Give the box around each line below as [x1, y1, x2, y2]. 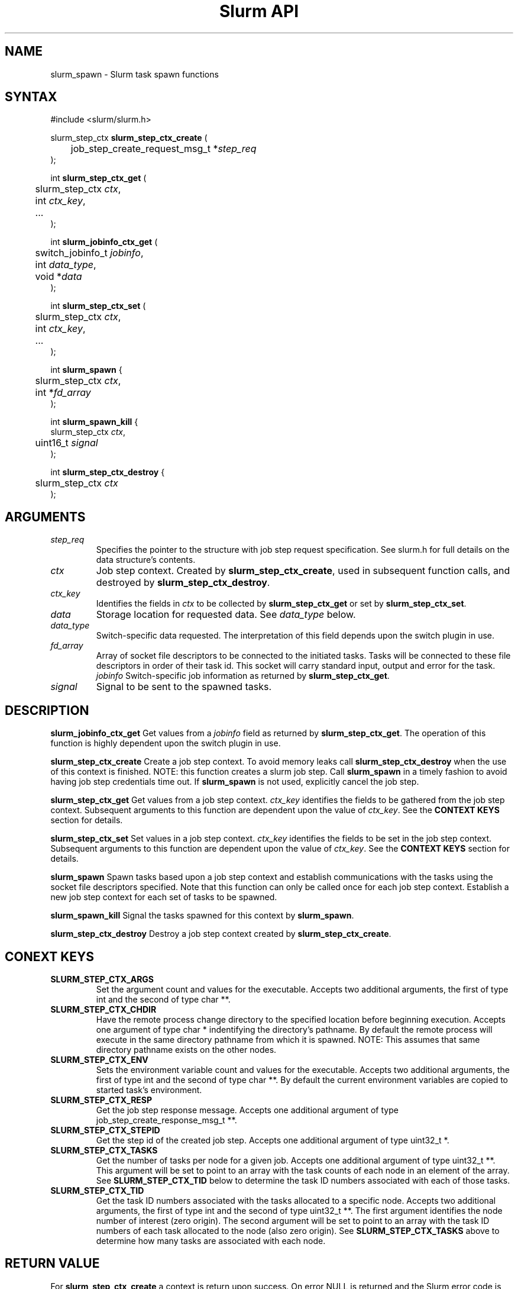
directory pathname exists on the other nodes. [96, 1044, 277, 1055]
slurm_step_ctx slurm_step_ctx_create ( [50, 133, 208, 143]
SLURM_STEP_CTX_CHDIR [50, 1004, 157, 1014]
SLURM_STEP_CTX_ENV [50, 1054, 148, 1065]
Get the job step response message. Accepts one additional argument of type [96, 1104, 399, 1115]
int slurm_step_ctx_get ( [50, 173, 147, 183]
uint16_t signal [35, 437, 98, 449]
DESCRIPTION [5, 702, 89, 718]
